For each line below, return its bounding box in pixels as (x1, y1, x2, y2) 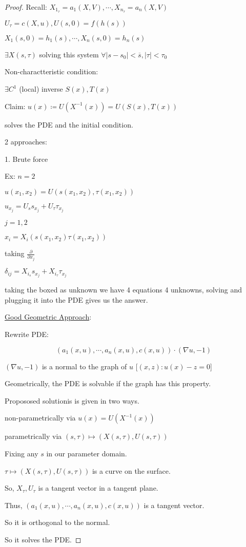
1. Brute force (5, 153, 48, 164)
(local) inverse (19, 83, 63, 94)
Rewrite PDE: (5, 328, 49, 339)
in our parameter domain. (46, 448, 127, 458)
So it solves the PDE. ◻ (5, 534, 81, 544)
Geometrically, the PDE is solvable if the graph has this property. (5, 378, 211, 389)
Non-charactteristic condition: (5, 66, 98, 77)
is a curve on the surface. (92, 465, 171, 476)
